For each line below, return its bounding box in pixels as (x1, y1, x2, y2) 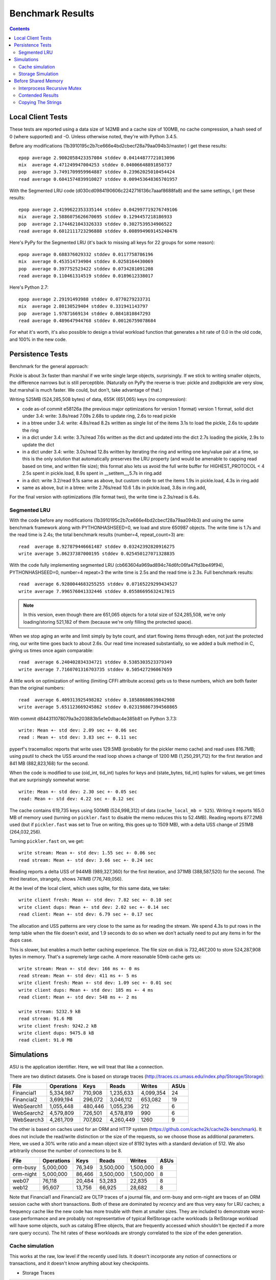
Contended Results (18, 92, 59, 98)
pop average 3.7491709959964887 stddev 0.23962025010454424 (18, 169, 175, 175)
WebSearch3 (12, 1116, 44, 1123)
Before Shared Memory (14, 78, 63, 84)
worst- (251, 1208, 265, 1214)
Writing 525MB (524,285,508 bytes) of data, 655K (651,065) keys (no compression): (9, 396, 187, 402)
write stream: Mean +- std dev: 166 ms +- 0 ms (18, 966, 140, 971)
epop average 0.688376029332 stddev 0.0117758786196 (18, 251, 153, 257)
